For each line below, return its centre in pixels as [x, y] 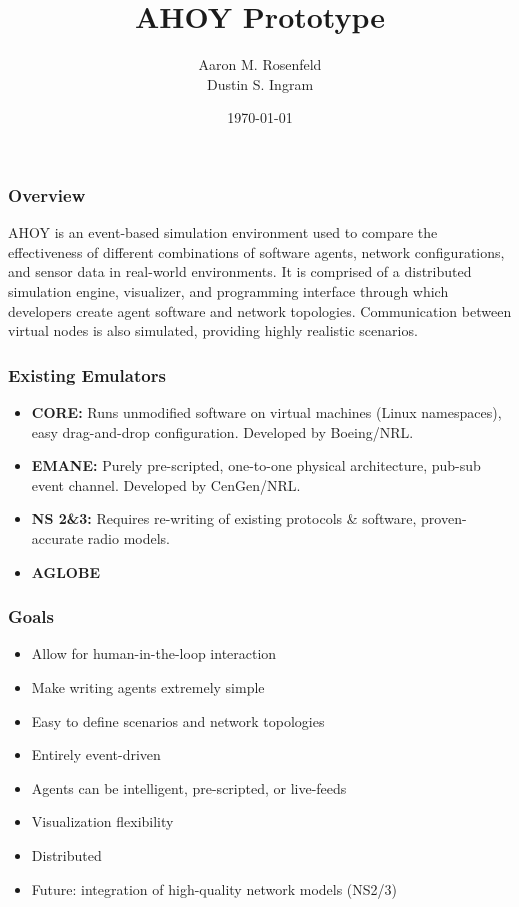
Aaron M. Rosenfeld [260, 64]
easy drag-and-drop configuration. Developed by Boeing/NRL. [222, 431]
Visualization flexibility [102, 821]
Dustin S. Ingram [260, 83]
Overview [47, 194]
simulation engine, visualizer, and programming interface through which [228, 290]
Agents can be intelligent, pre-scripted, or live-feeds [189, 787]
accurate [57, 537]
